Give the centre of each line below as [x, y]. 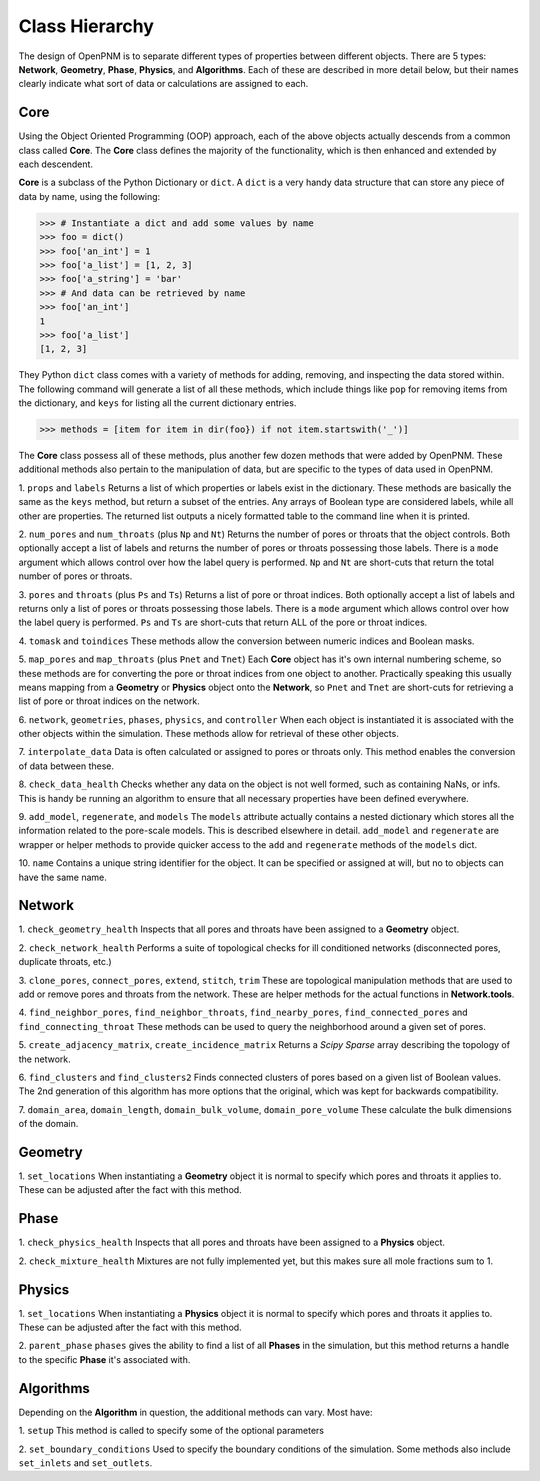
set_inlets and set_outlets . [85, 1462]
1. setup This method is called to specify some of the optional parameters [171, 1431]
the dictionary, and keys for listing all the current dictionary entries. [157, 403]
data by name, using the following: [89, 196]
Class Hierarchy [86, 26]
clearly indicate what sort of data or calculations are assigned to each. [163, 84]
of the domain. [48, 1124]
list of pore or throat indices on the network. [109, 701]
